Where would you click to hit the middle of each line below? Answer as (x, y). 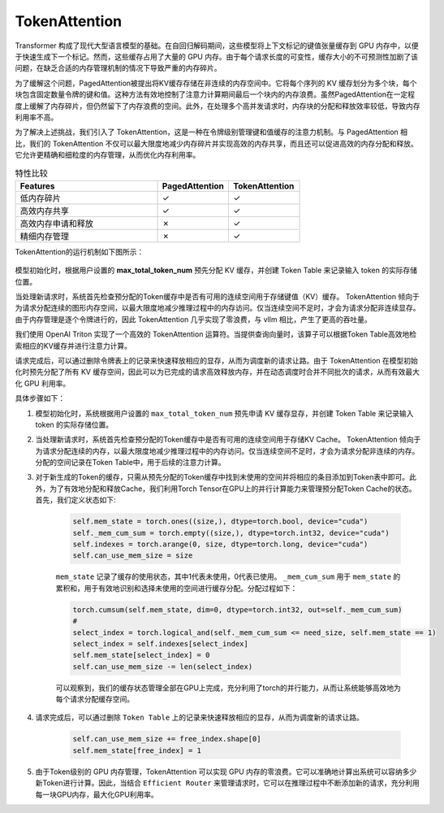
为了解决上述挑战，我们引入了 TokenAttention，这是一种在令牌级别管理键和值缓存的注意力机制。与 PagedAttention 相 (211, 132)
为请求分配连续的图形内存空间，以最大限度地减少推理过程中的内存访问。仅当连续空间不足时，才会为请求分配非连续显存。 (218, 308)
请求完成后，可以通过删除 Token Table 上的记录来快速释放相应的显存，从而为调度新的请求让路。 (200, 717)
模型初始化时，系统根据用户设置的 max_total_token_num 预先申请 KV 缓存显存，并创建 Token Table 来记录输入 (224, 413)
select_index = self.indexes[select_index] (161, 643)
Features (38, 185)
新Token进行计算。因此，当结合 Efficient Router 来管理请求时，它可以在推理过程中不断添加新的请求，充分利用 (227, 783)
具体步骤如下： (40, 398)
